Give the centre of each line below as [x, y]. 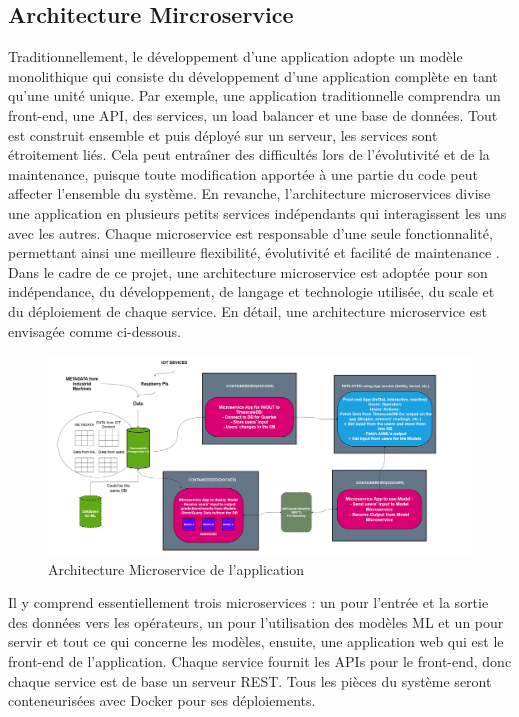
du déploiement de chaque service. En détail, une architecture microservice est [247, 310]
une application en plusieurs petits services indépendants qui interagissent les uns [257, 212]
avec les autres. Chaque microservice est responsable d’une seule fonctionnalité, [250, 232]
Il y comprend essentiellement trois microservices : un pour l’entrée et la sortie [248, 602]
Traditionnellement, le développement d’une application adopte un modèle [235, 56]
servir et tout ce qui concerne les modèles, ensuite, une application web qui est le [256, 641]
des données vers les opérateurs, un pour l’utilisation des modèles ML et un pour [256, 621]
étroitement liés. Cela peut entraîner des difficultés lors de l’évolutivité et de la [249, 154]
